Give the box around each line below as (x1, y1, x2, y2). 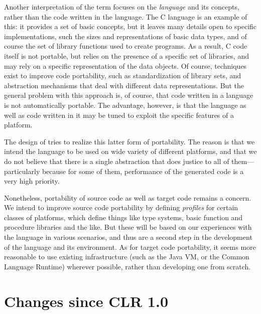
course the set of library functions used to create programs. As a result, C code (4, 41, 247, 51)
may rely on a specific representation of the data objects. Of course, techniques (4, 60, 247, 71)
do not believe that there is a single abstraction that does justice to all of (4, 155, 229, 166)
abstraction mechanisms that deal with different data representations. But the (4, 80, 244, 90)
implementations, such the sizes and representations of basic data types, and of (4, 31, 247, 41)
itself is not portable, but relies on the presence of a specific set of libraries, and (4, 50, 249, 61)
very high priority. (4, 176, 60, 186)
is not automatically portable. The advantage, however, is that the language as (4, 99, 246, 110)
